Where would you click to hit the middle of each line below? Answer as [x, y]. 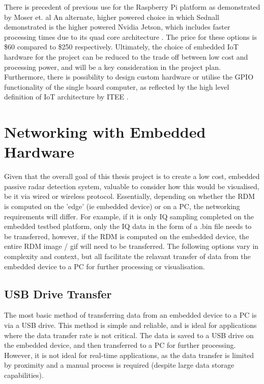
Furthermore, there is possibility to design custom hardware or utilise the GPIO [129, 77]
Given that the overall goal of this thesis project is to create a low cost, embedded [132, 176]
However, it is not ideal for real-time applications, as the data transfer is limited [129, 355]
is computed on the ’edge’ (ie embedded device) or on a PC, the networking [122, 206]
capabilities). [24, 375]
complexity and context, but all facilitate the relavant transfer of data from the [127, 256]
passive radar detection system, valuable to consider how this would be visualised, [132, 186]
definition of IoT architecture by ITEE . [66, 97]
